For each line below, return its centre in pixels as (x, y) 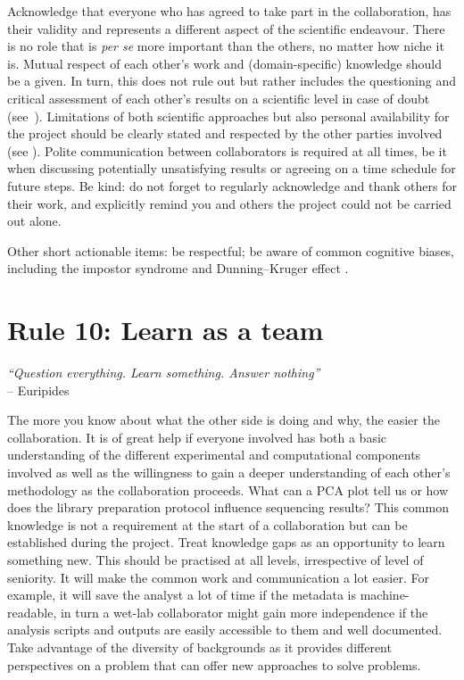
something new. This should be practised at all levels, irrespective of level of (215, 559)
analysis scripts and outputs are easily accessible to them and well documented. (225, 630)
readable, (32, 612)
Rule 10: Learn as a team (166, 330)
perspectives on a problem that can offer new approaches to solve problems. (214, 664)
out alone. (34, 221)
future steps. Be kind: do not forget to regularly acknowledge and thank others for (232, 185)
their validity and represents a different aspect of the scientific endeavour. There (226, 28)
